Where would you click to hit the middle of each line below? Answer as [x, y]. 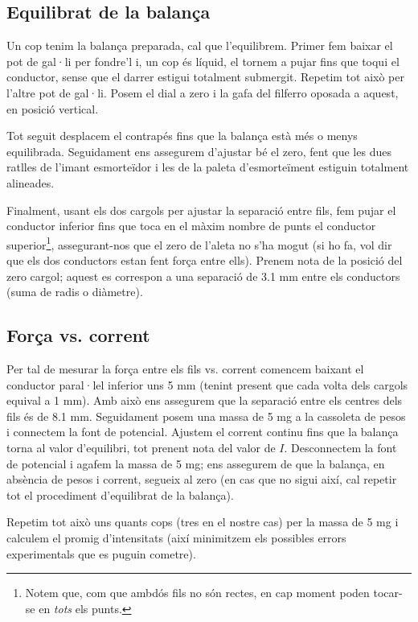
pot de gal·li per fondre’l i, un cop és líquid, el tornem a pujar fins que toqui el [203, 61]
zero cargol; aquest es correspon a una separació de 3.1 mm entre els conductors [203, 276]
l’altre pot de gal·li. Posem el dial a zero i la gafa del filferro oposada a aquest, [203, 92]
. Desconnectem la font [340, 447]
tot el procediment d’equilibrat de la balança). [120, 494]
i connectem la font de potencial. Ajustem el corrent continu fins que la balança [203, 432]
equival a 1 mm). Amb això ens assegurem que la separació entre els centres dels [205, 400]
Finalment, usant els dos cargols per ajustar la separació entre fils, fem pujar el [201, 210]
